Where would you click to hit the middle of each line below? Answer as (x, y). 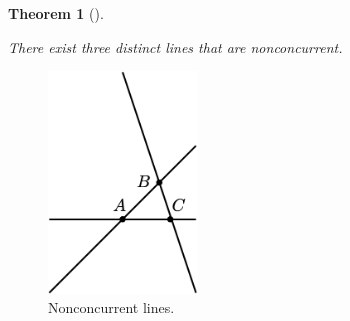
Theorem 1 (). (56, 13)
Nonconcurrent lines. (111, 307)
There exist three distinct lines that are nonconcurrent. (175, 46)
